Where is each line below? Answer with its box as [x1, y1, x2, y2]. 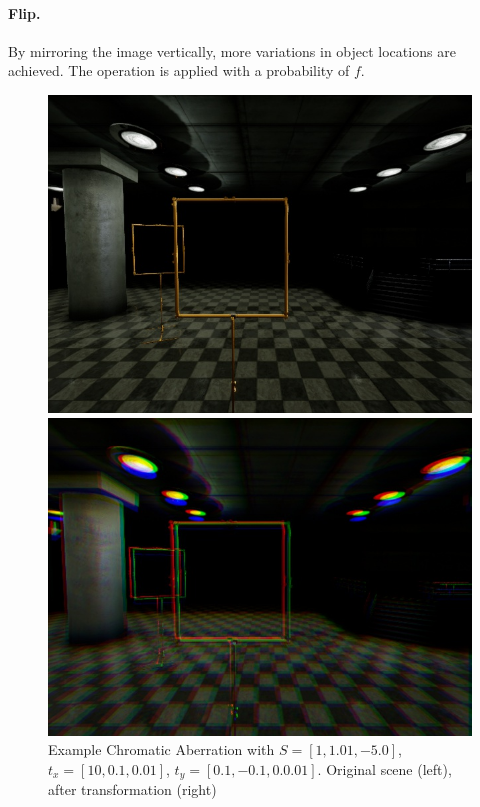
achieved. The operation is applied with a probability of [8, 60, 350, 81]
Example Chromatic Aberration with [48, 739, 275, 760]
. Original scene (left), [317, 758, 452, 779]
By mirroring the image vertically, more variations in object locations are [8, 40, 456, 61]
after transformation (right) [48, 779, 217, 800]
